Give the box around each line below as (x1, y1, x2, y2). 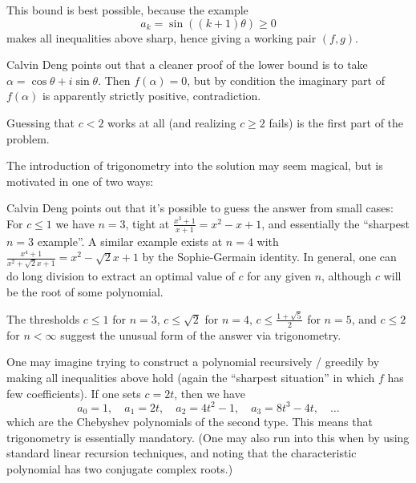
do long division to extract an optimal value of (6, 268, 235, 284)
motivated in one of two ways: (6, 172, 154, 189)
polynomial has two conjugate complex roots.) (6, 460, 233, 477)
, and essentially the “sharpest (261, 215, 410, 231)
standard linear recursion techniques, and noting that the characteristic (6, 445, 357, 461)
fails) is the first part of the (269, 114, 404, 131)
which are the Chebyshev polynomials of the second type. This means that (6, 413, 373, 430)
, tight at (125, 215, 170, 231)
